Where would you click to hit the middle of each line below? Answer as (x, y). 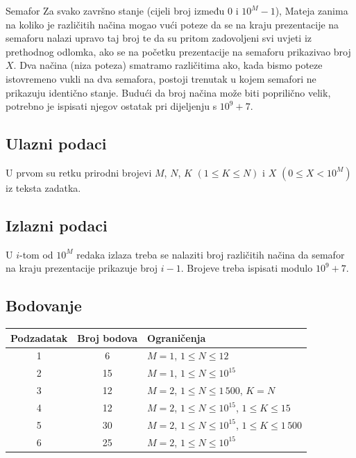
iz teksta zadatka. (43, 187)
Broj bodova (108, 337)
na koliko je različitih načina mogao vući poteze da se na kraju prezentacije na (172, 24)
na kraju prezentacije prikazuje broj (82, 268)
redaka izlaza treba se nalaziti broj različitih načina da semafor (211, 254)
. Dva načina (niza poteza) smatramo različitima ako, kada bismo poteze (168, 65)
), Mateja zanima (312, 10)
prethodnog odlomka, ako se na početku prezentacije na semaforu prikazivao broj (178, 51)
